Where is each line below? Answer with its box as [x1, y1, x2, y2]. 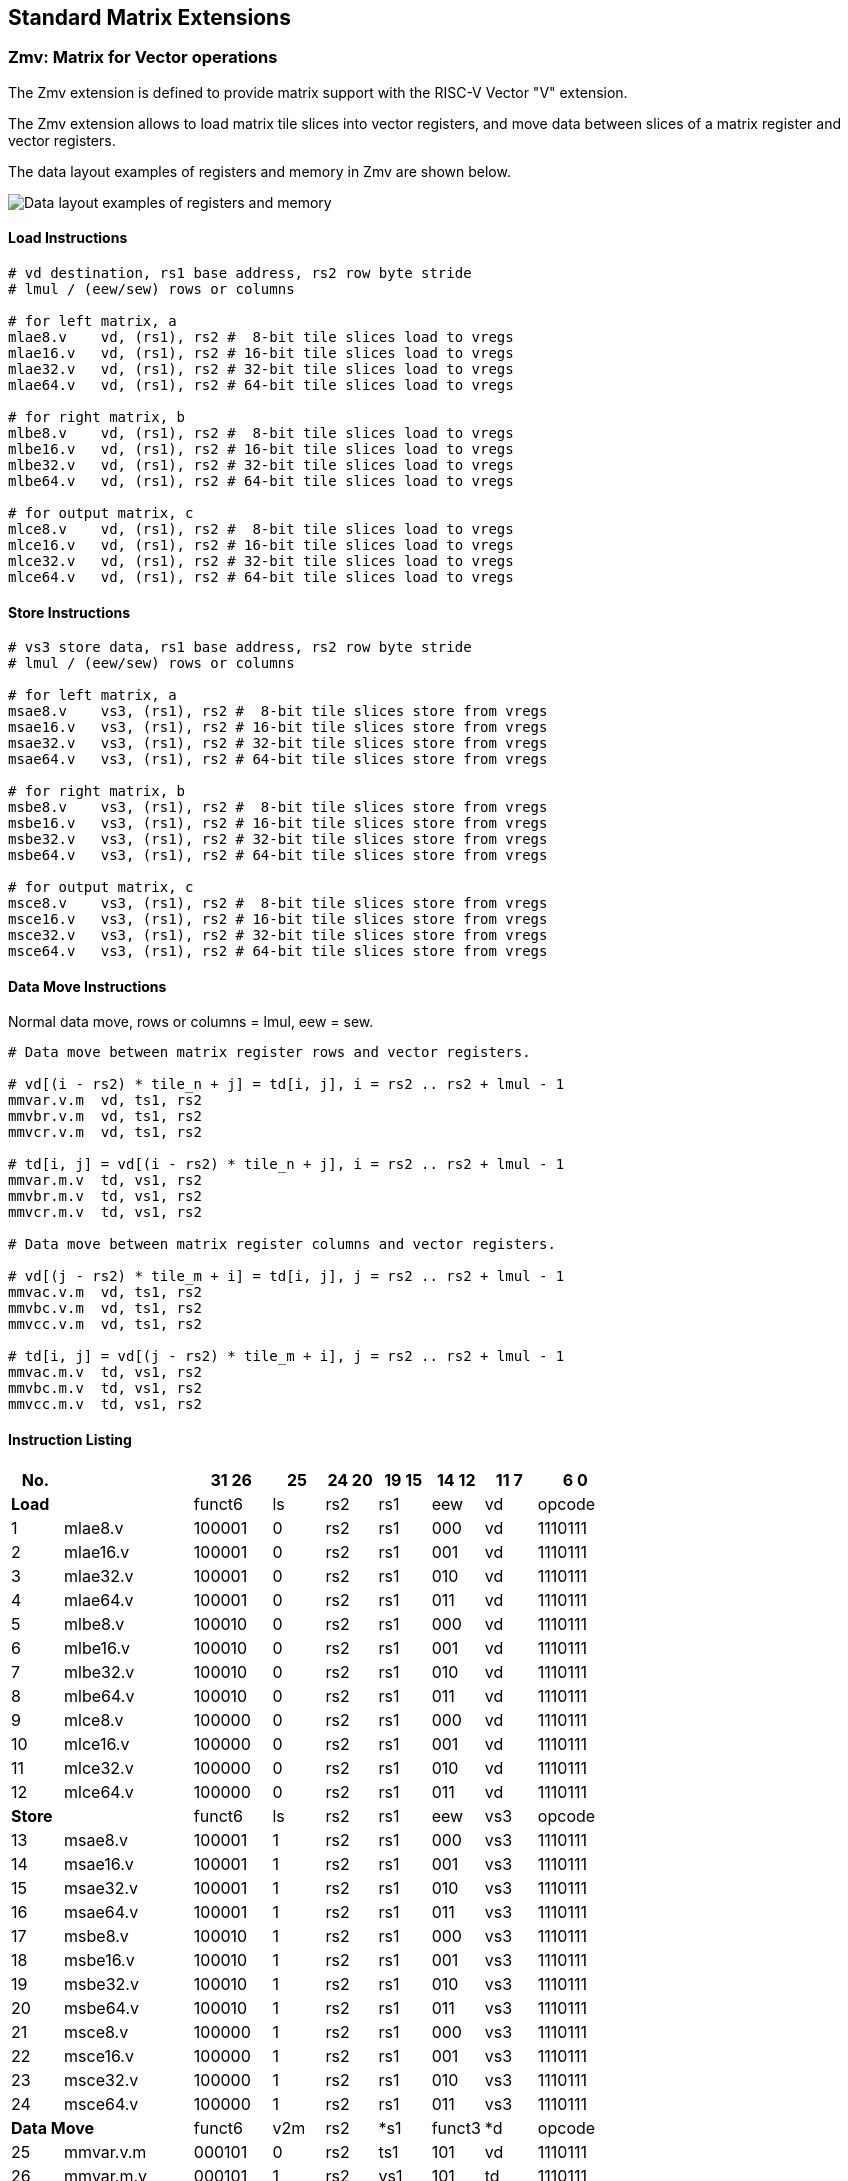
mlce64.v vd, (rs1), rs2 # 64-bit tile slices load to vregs [8, 569, 514, 586]
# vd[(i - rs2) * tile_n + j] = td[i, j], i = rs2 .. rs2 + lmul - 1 [8, 1076, 565, 1093]
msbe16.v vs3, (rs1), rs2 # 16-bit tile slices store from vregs [8, 815, 548, 832]
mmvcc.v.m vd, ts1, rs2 [8, 1316, 202, 1333]
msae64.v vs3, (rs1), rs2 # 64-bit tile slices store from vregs [8, 751, 548, 768]
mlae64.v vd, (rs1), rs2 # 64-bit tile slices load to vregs [8, 377, 514, 394]
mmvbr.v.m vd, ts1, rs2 [8, 1108, 202, 1125]
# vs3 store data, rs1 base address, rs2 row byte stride [8, 639, 472, 656]
